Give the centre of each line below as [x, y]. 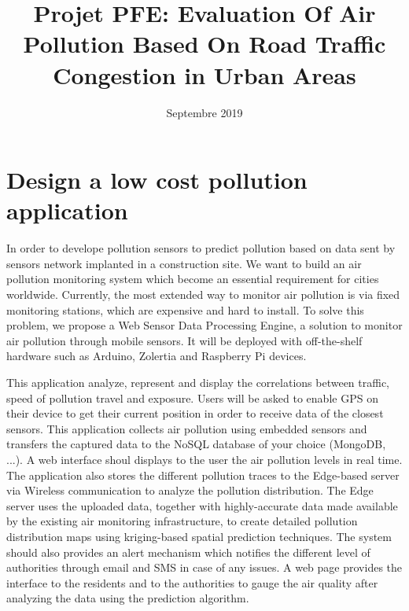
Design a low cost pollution [157, 180]
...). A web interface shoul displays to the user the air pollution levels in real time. [204, 459]
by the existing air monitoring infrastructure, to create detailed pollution [182, 521]
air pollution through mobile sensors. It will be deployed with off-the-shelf [184, 340]
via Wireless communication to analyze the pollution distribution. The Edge [190, 490]
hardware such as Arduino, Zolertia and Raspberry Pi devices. [157, 356]
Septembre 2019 [204, 112]
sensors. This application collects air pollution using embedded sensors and [187, 428]
